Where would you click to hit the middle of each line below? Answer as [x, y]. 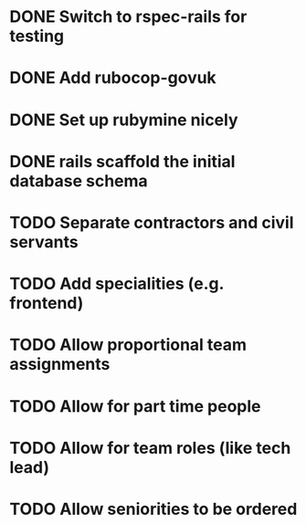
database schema [79, 181]
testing [37, 36]
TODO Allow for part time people [135, 406]
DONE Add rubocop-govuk [113, 78]
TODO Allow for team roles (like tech [150, 448]
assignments [60, 365]
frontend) [47, 304]
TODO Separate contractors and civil [152, 222]
